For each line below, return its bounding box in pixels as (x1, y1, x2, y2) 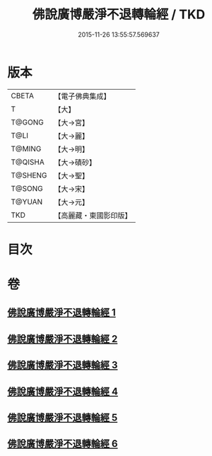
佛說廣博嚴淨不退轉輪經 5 (7, 411, 118, 424)
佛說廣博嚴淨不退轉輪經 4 (7, 385, 119, 397)
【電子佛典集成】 (54, 91, 111, 101)
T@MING (11, 144, 42, 153)
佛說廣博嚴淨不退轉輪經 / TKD (32, 6, 206, 23)
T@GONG (11, 117, 44, 127)
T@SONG (11, 183, 44, 193)
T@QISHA (11, 157, 45, 167)
